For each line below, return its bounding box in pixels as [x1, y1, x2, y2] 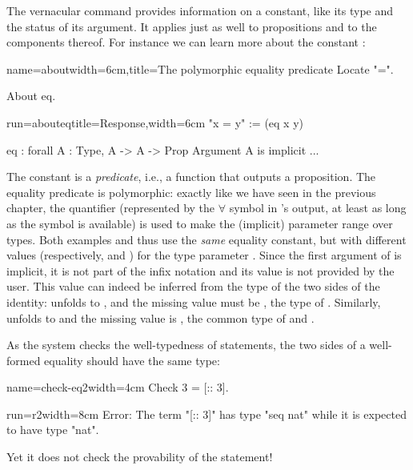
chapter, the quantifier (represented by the [6, 199, 215, 216]
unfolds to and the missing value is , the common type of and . [6, 309, 315, 326]
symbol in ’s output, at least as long [229, 199, 407, 216]
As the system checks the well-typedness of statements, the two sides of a [6, 336, 366, 353]
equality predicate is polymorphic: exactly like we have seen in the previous [6, 183, 376, 200]
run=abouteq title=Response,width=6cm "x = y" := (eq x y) [6, 114, 304, 131]
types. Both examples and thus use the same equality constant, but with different [6, 231, 407, 247]
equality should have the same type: [44, 351, 220, 368]
